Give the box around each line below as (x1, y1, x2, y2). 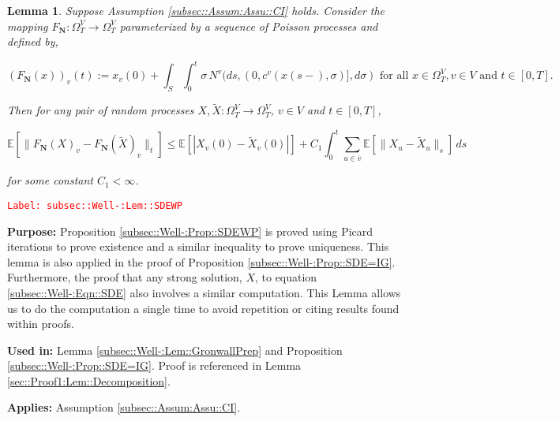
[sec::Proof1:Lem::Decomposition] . (7, 372, 171, 389)
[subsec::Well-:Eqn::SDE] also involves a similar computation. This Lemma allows (7, 284, 401, 300)
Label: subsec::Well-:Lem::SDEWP (7, 199, 182, 211)
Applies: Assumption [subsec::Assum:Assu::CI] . (7, 399, 241, 415)
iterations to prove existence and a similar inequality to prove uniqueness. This (7, 238, 389, 255)
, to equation (254, 269, 317, 285)
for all (380, 70, 409, 82)
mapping (7, 17, 48, 34)
